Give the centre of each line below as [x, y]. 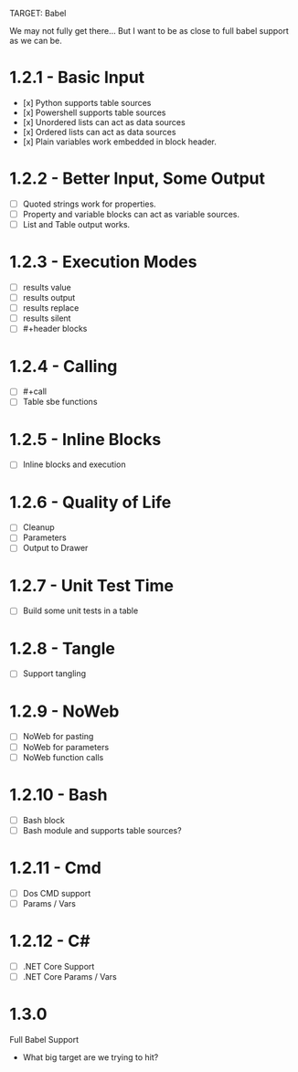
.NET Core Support [59, 966]
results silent [47, 318]
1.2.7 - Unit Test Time [91, 585]
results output [49, 298]
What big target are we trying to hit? [90, 1057]
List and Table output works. [76, 224]
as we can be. [36, 41]
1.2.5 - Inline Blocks [85, 439]
